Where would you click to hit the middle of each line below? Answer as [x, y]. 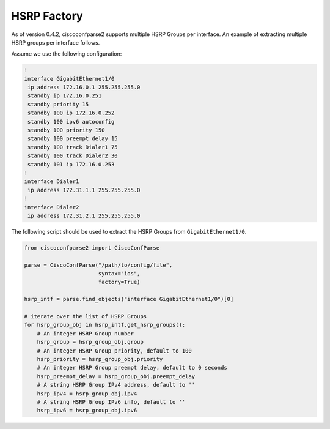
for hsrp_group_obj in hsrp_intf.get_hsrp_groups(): [105, 325]
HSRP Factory [47, 16]
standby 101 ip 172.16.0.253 [71, 164]
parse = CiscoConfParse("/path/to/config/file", [98, 265]
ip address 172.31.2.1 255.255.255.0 [84, 215]
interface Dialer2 [52, 207]
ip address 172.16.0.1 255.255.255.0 [84, 88]
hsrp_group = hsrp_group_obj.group [90, 342]
